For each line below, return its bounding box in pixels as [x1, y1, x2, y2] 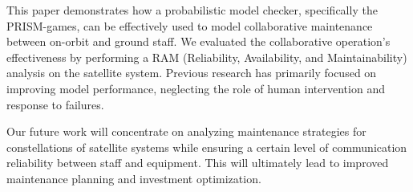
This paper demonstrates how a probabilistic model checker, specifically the [6, 2, 378, 18]
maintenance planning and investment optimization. [6, 170, 261, 186]
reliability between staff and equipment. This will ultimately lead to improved [6, 154, 389, 171]
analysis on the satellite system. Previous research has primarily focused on [6, 64, 377, 81]
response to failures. [6, 96, 104, 112]
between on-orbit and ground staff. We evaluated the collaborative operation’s [6, 33, 391, 50]
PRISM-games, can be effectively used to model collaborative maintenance [6, 17, 373, 34]
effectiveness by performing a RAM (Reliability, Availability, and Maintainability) [6, 48, 407, 65]
